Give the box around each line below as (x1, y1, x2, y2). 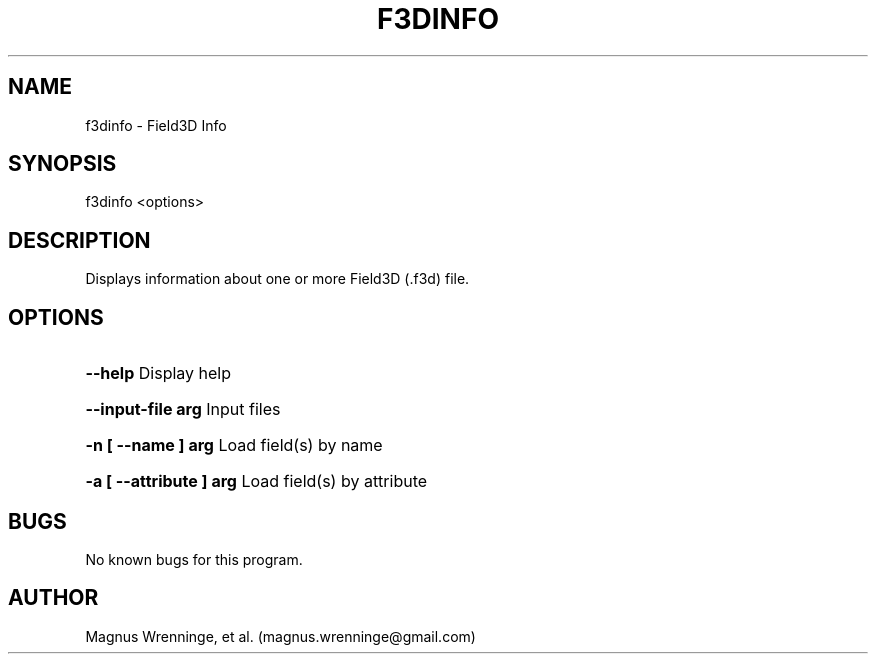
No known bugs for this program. (85, 550, 303, 568)
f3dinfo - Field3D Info (85, 116, 227, 134)
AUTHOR (8, 585, 99, 611)
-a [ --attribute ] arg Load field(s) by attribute (85, 471, 428, 492)
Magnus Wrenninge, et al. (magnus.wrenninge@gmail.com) (85, 627, 476, 645)
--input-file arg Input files (85, 399, 281, 420)
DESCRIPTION (8, 227, 151, 253)
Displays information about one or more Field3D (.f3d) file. (85, 270, 470, 288)
